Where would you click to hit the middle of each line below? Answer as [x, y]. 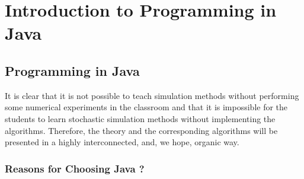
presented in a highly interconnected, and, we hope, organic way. [122, 142]
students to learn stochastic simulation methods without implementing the [140, 118]
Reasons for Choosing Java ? [75, 168]
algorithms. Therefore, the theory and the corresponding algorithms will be [141, 130]
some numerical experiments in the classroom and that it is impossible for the [146, 107]
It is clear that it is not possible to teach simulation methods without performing [152, 95]
